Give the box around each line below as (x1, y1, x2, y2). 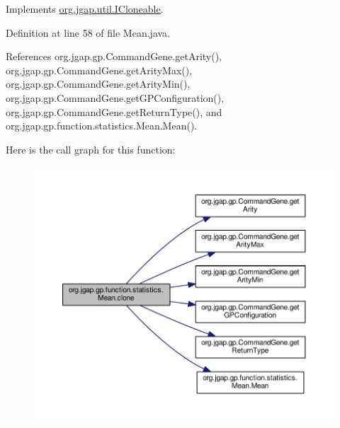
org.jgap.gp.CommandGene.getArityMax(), (6, 62, 193, 77)
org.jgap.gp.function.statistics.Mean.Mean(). (6, 118, 198, 133)
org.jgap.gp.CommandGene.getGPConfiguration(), (6, 90, 225, 105)
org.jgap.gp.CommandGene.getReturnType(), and (6, 104, 222, 119)
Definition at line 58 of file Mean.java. (6, 25, 170, 40)
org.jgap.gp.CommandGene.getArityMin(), (6, 76, 191, 91)
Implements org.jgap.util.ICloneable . (6, 1, 164, 16)
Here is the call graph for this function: (6, 141, 176, 156)
